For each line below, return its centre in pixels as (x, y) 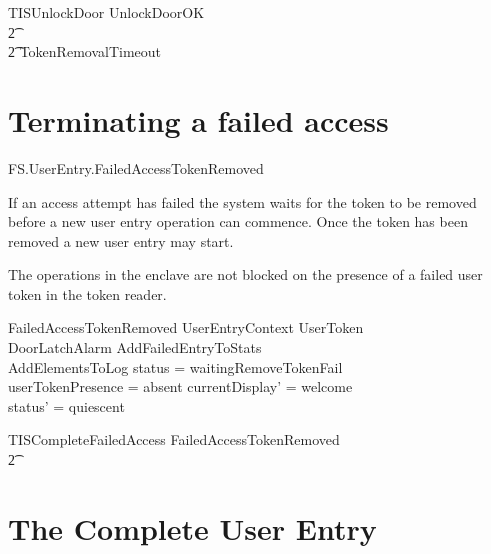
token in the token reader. (87, 293)
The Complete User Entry (192, 527)
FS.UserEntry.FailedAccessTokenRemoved (136, 167)
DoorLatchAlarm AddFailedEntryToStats (135, 347)
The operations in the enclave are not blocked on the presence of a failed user (245, 274)
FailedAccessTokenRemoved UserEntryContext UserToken (186, 327)
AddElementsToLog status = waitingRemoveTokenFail (175, 366)
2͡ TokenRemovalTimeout (85, 51)
